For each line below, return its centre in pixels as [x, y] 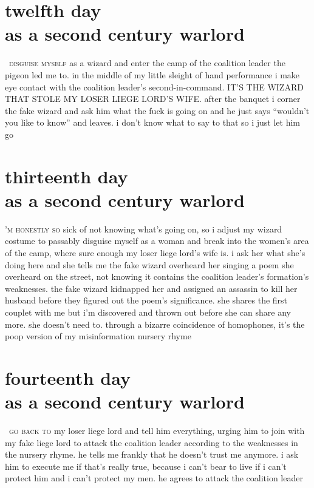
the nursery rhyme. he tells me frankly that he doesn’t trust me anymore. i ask [152, 454]
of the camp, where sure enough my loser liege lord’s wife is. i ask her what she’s [155, 252]
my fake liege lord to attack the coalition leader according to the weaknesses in [152, 442]
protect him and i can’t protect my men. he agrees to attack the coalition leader [154, 478]
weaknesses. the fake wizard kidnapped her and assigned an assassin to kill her [151, 288]
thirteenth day [67, 176]
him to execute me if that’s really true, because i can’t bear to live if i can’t [146, 466]
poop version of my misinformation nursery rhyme [98, 336]
